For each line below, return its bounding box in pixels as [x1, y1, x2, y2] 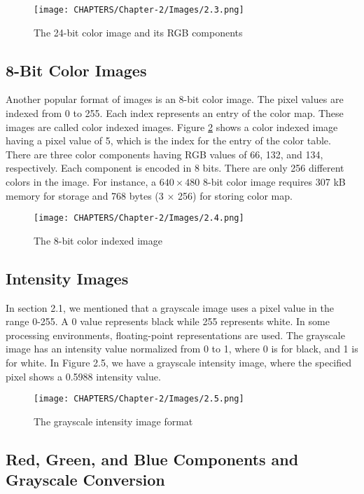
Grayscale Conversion [6, 469, 165, 490]
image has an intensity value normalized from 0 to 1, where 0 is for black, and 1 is [6, 341, 358, 356]
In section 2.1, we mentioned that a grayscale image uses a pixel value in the [6, 300, 334, 315]
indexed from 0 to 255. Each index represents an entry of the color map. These [6, 106, 344, 121]
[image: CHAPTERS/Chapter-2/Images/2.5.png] [34, 394, 244, 404]
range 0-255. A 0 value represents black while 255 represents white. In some [6, 314, 330, 329]
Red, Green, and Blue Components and [6, 448, 299, 469]
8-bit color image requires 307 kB [202, 174, 346, 189]
